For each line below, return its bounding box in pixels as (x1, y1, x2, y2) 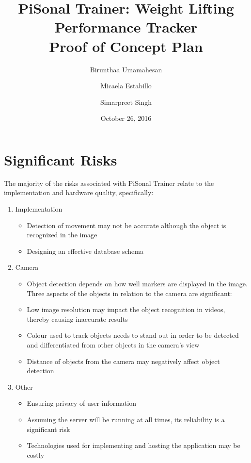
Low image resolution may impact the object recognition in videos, (27, 304, 225, 314)
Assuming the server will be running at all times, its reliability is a (27, 414, 225, 424)
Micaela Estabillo (100, 81, 152, 91)
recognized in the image (27, 230, 97, 240)
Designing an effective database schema (27, 246, 143, 256)
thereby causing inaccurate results (27, 314, 128, 324)
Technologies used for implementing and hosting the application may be (27, 440, 240, 450)
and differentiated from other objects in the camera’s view (27, 339, 200, 349)
